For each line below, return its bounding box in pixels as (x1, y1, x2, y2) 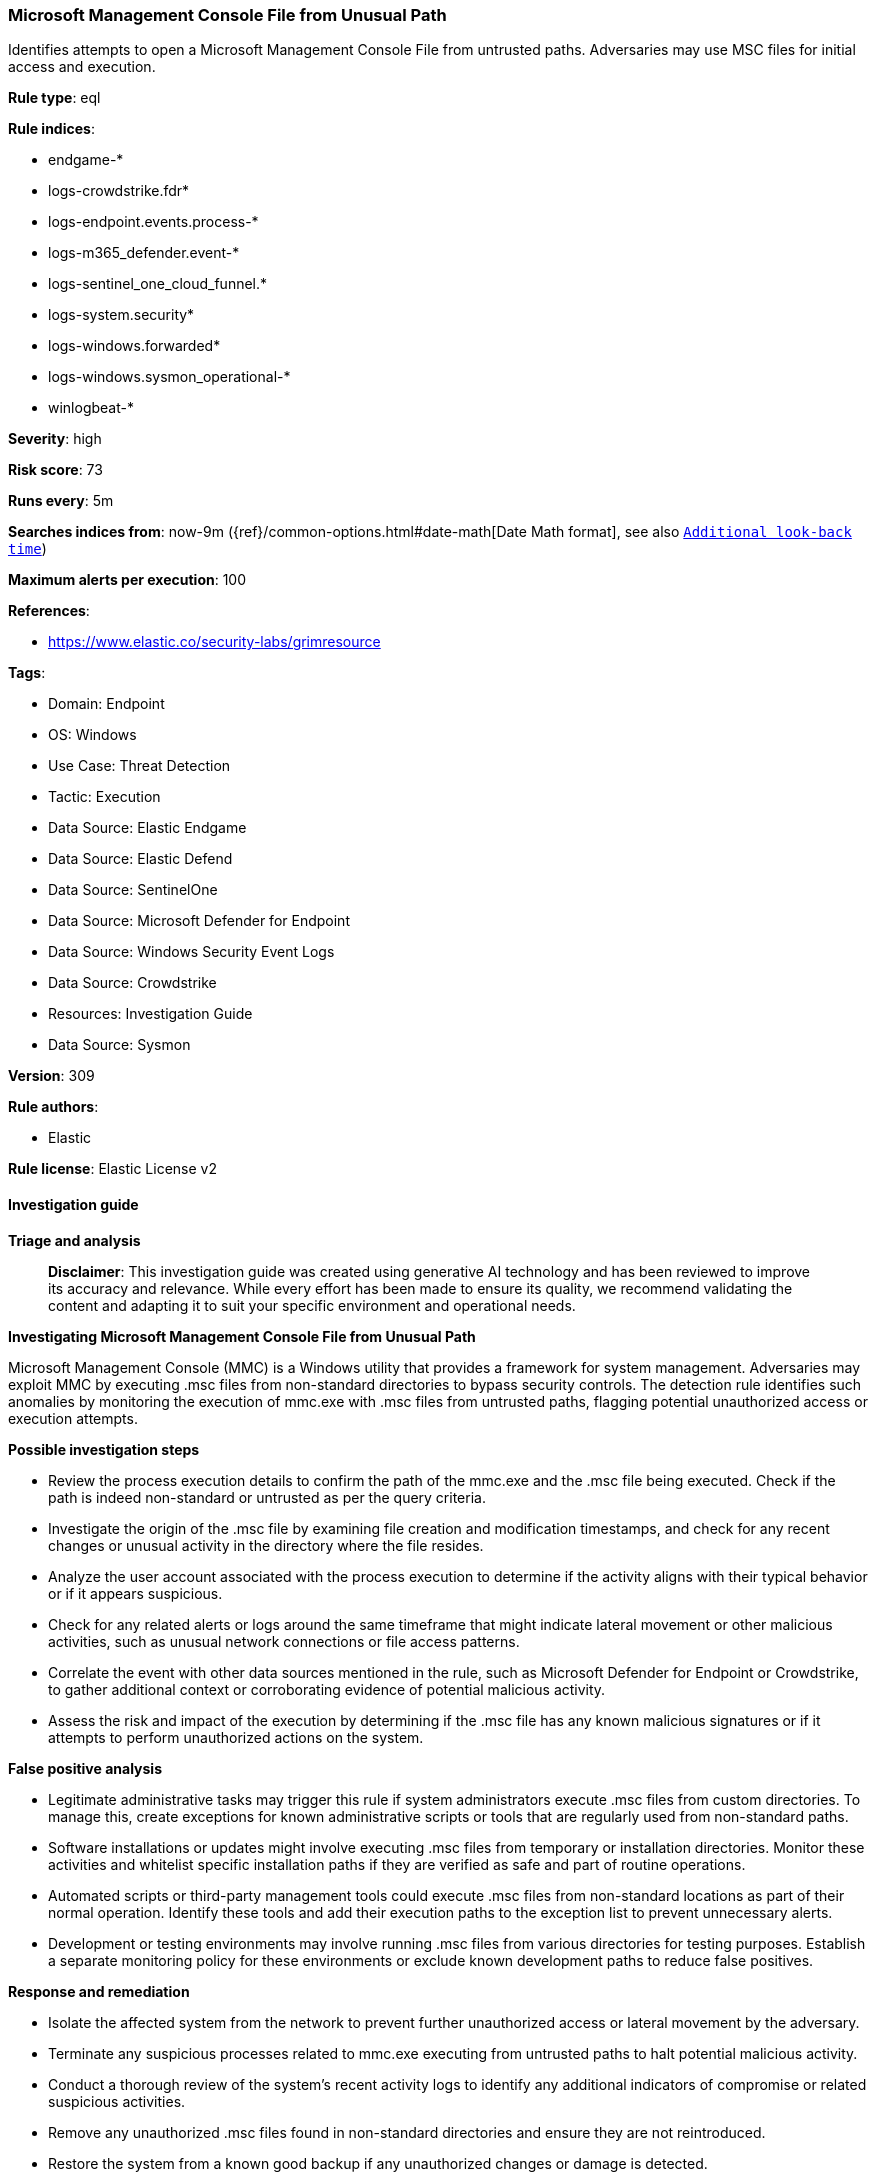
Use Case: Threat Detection (48, 757, 231, 775)
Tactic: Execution (48, 788, 161, 806)
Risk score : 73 (8, 461, 103, 479)
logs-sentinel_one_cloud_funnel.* (48, 275, 268, 293)
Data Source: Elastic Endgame (48, 819, 247, 837)
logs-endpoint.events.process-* (48, 213, 259, 231)
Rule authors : (8, 1098, 99, 1116)
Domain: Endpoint (48, 695, 165, 713)
